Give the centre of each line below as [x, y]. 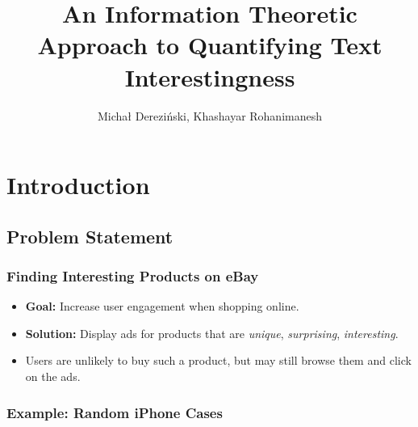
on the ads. [53, 376]
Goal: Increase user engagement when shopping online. [162, 306]
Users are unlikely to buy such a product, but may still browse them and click [218, 360]
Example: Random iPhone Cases [115, 412]
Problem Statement [90, 236]
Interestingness [210, 76]
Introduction [78, 185]
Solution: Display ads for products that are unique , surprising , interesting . [212, 333]
